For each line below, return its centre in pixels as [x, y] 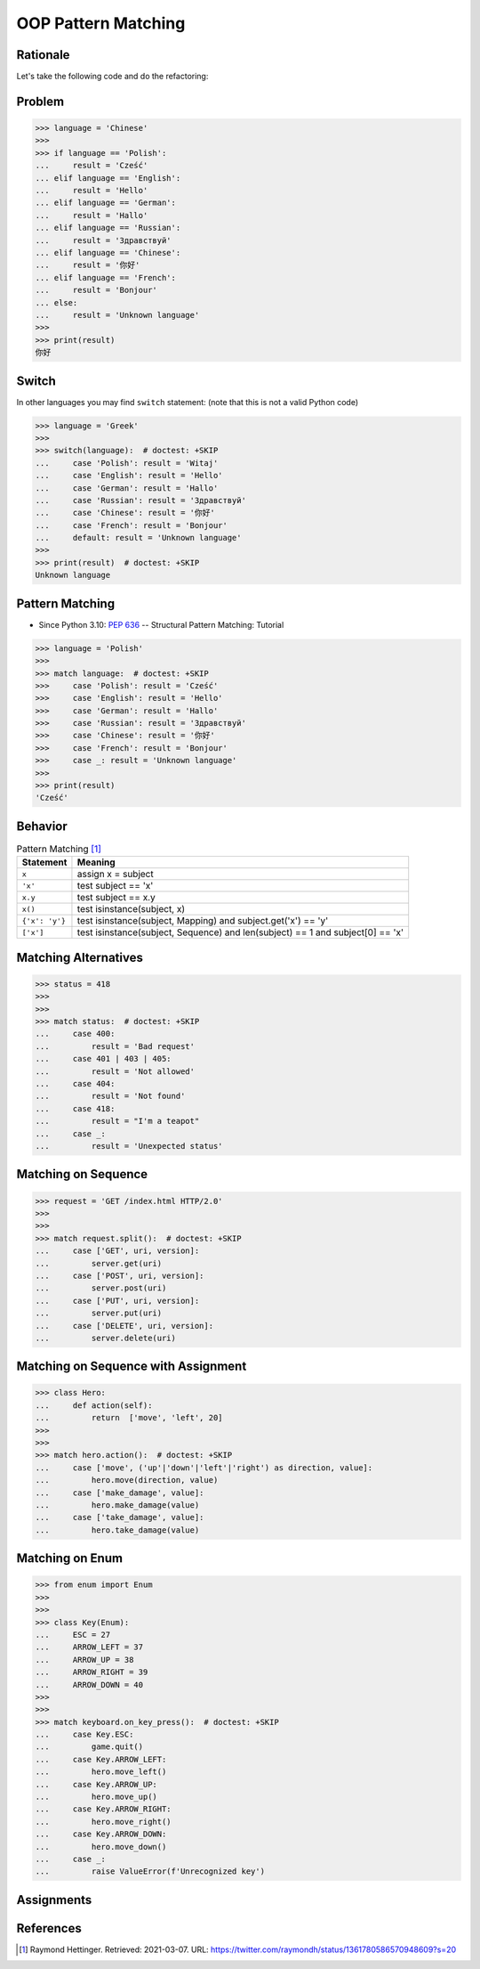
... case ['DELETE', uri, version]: [124, 1326]
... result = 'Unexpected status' [129, 1146]
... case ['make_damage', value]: [120, 1493]
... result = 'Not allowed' [115, 1071]
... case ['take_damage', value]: [120, 1517]
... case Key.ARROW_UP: [96, 1784]
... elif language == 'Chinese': [108, 252]
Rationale [43, 55]
